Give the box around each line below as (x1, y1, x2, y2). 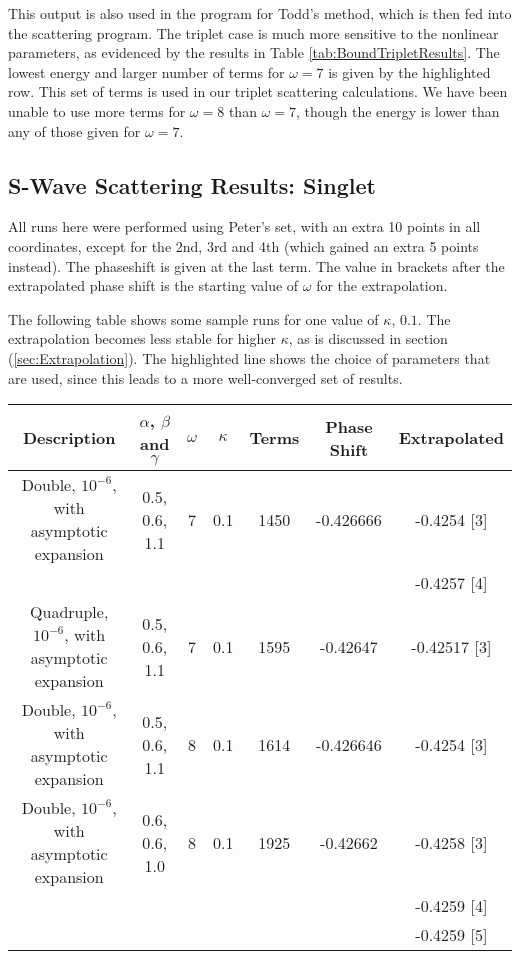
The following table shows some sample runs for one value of (8, 308, 379, 329)
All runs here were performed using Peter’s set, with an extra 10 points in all (8, 216, 481, 237)
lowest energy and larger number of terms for (8, 61, 285, 82)
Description (22, 426, 116, 450)
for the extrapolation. (316, 275, 448, 296)
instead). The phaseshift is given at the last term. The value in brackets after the (8, 255, 505, 276)
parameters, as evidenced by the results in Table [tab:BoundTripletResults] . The (8, 42, 500, 63)
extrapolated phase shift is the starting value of (8, 275, 299, 296)
